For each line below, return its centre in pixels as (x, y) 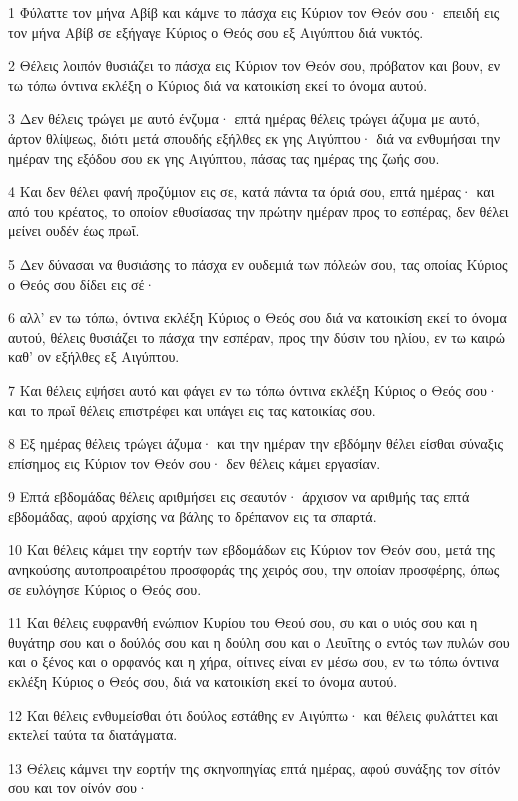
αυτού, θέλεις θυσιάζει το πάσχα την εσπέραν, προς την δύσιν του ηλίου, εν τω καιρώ (256, 336)
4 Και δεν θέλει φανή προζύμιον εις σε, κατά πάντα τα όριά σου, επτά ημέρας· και (251, 191)
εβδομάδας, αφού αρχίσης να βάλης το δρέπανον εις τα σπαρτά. (192, 515)
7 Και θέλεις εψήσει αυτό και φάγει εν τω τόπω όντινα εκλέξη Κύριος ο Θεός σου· (253, 389)
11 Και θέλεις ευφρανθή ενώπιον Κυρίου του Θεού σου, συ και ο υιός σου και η (243, 622)
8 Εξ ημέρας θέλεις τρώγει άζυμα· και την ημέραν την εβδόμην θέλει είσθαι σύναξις (256, 443)
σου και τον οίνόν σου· (78, 787)
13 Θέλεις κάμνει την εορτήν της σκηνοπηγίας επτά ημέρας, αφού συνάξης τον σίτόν (254, 767)
